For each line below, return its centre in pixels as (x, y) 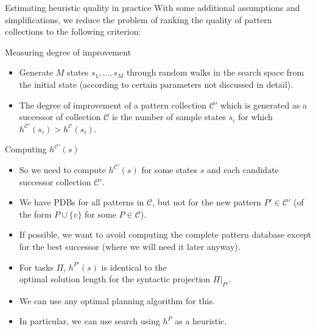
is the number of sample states (169, 117)
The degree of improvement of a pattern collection (113, 105)
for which (255, 117)
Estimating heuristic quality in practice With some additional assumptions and (153, 7)
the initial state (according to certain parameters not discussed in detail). (156, 84)
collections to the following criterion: (73, 31)
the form (35, 214)
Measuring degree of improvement (68, 52)
